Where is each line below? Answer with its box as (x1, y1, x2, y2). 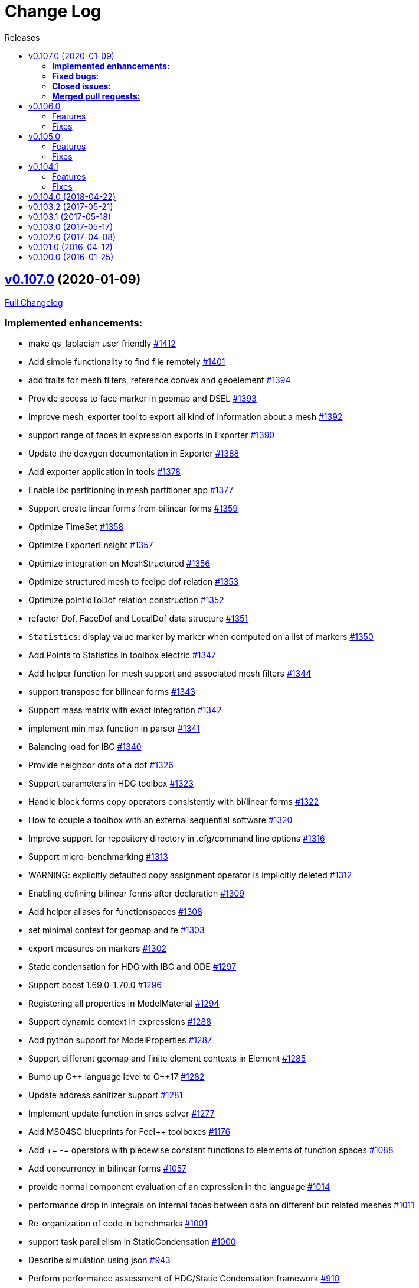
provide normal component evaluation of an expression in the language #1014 (28, 1182, 330, 1192)
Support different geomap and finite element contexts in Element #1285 (28, 1053, 306, 1064)
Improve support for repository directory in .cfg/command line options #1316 (28, 833, 325, 844)
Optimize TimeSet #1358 (28, 522, 124, 532)
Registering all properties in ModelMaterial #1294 (28, 998, 220, 1009)
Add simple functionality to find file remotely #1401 (28, 357, 225, 367)
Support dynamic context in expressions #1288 (28, 1017, 211, 1027)
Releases (5, 32, 40, 43)
